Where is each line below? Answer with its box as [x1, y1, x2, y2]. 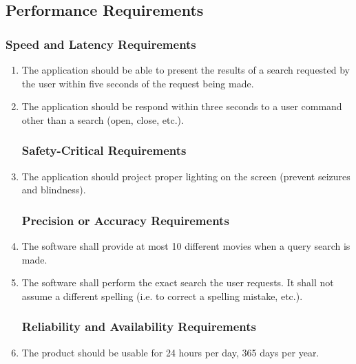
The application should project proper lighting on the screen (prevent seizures [21, 169, 350, 183]
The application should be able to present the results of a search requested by [21, 63, 350, 76]
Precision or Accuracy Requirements [21, 211, 229, 228]
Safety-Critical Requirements [21, 142, 187, 159]
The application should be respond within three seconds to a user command [21, 99, 342, 114]
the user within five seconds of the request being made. [21, 76, 254, 90]
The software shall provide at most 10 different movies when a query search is [21, 239, 350, 253]
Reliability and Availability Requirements [21, 318, 257, 335]
